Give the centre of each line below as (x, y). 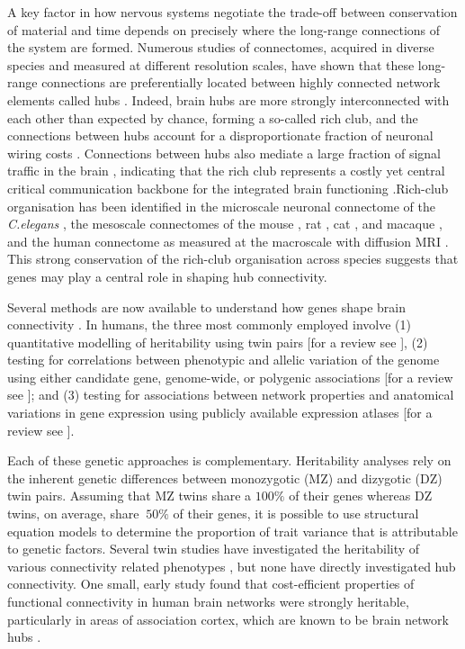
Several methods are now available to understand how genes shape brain (207, 306)
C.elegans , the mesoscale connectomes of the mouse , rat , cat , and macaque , (225, 224)
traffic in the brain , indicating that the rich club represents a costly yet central (226, 171)
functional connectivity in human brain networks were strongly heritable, (208, 601)
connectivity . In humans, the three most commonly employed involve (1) (209, 324)
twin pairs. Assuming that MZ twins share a (130, 496)
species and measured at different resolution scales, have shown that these (211, 64)
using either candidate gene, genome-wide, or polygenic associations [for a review (230, 377)
